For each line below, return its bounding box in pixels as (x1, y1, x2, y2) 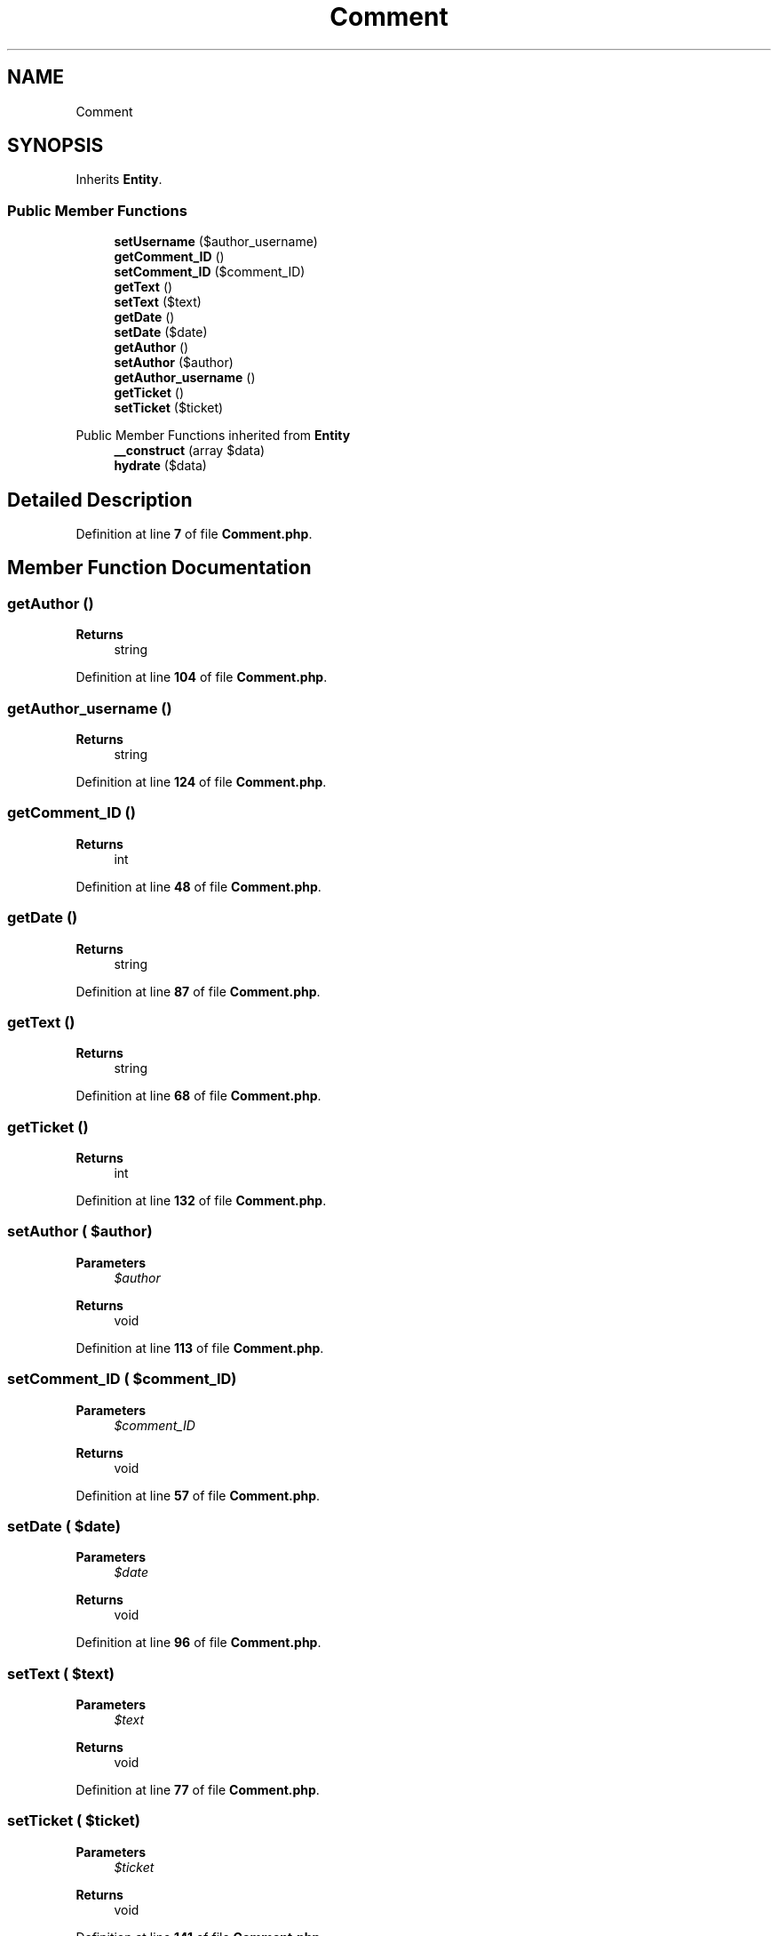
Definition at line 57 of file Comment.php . (75, 1487, 321, 1503)
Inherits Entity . (75, 172, 163, 188)
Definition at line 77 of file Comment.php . (75, 1782, 320, 1797)
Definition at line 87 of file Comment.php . (75, 983, 321, 999)
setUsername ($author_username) (114, 234, 318, 250)
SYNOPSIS (7, 134, 104, 157)
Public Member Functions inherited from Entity (75, 428, 351, 444)
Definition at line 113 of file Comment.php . (75, 1340, 324, 1356)
